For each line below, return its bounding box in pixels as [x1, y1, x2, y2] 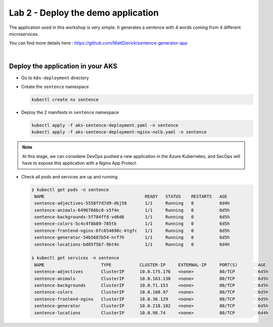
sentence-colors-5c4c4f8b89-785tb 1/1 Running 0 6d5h [34, 221, 230, 227]
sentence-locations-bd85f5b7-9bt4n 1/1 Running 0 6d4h [34, 241, 230, 247]
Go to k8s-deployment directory [21, 75, 89, 81]
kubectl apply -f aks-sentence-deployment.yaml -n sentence [31, 122, 179, 128]
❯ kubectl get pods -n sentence [31, 187, 109, 193]
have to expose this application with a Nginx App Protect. [22, 160, 138, 166]
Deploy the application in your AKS [9, 62, 117, 70]
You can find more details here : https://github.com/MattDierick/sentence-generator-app [9, 40, 188, 46]
